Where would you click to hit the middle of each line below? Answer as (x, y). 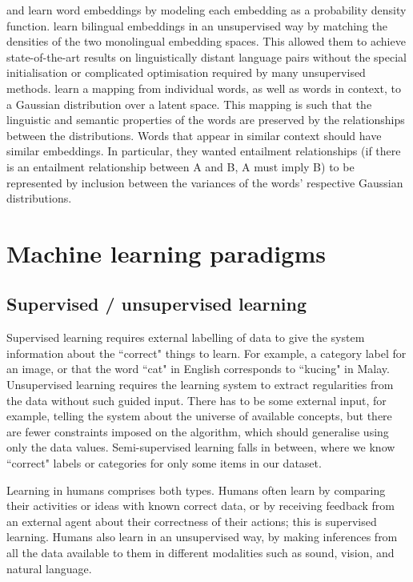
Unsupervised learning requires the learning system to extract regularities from (200, 385)
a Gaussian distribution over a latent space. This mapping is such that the (189, 104)
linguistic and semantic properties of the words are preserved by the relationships (206, 120)
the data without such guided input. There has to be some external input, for (196, 400)
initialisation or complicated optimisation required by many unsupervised (186, 72)
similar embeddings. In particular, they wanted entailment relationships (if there (204, 151)
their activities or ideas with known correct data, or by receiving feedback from (200, 506)
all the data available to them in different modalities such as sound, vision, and (200, 553)
